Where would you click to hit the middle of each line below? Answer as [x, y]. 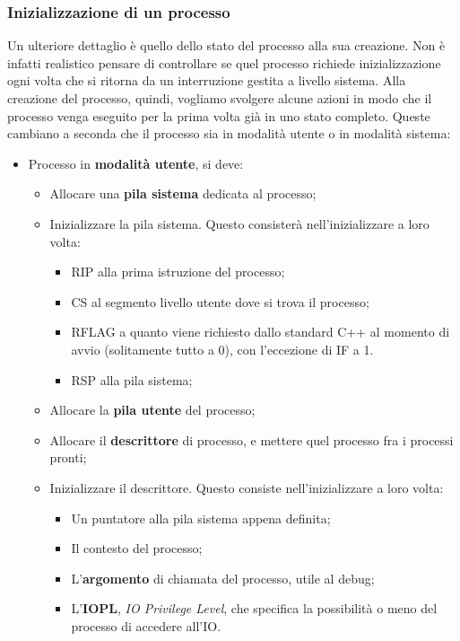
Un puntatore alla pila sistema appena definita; [201, 518]
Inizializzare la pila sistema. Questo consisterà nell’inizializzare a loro [239, 223]
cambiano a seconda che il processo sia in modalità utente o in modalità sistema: [229, 133]
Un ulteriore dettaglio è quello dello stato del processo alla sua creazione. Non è [226, 45]
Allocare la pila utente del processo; [152, 410]
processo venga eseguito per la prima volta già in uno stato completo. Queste [219, 115]
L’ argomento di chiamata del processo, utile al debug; [223, 578]
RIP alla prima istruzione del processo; [178, 272]
